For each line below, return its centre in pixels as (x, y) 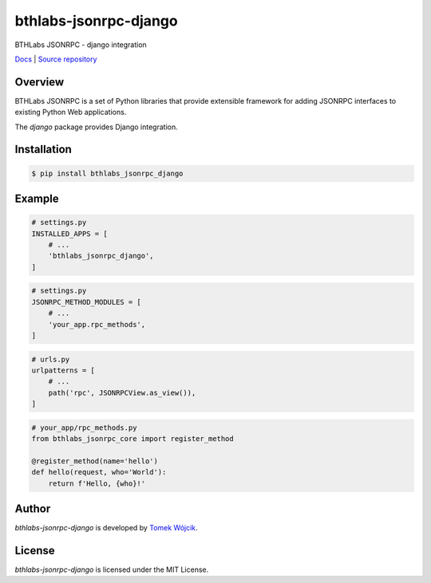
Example (37, 199)
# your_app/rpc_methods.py (84, 427)
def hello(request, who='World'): (99, 472)
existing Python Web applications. (71, 112)
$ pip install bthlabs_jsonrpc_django (107, 173)
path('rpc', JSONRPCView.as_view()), (122, 392)
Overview (40, 82)
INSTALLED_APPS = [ (69, 234)
